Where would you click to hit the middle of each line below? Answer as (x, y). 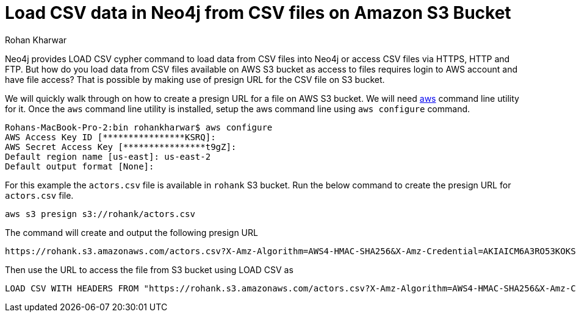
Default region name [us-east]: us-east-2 (108, 156)
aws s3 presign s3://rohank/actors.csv (100, 214)
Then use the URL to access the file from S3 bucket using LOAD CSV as (149, 269)
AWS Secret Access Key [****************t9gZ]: (121, 147)
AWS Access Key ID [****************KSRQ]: (110, 137)
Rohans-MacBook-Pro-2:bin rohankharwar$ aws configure (139, 127)
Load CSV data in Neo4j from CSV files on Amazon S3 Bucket (258, 13)
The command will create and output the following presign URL (131, 232)
